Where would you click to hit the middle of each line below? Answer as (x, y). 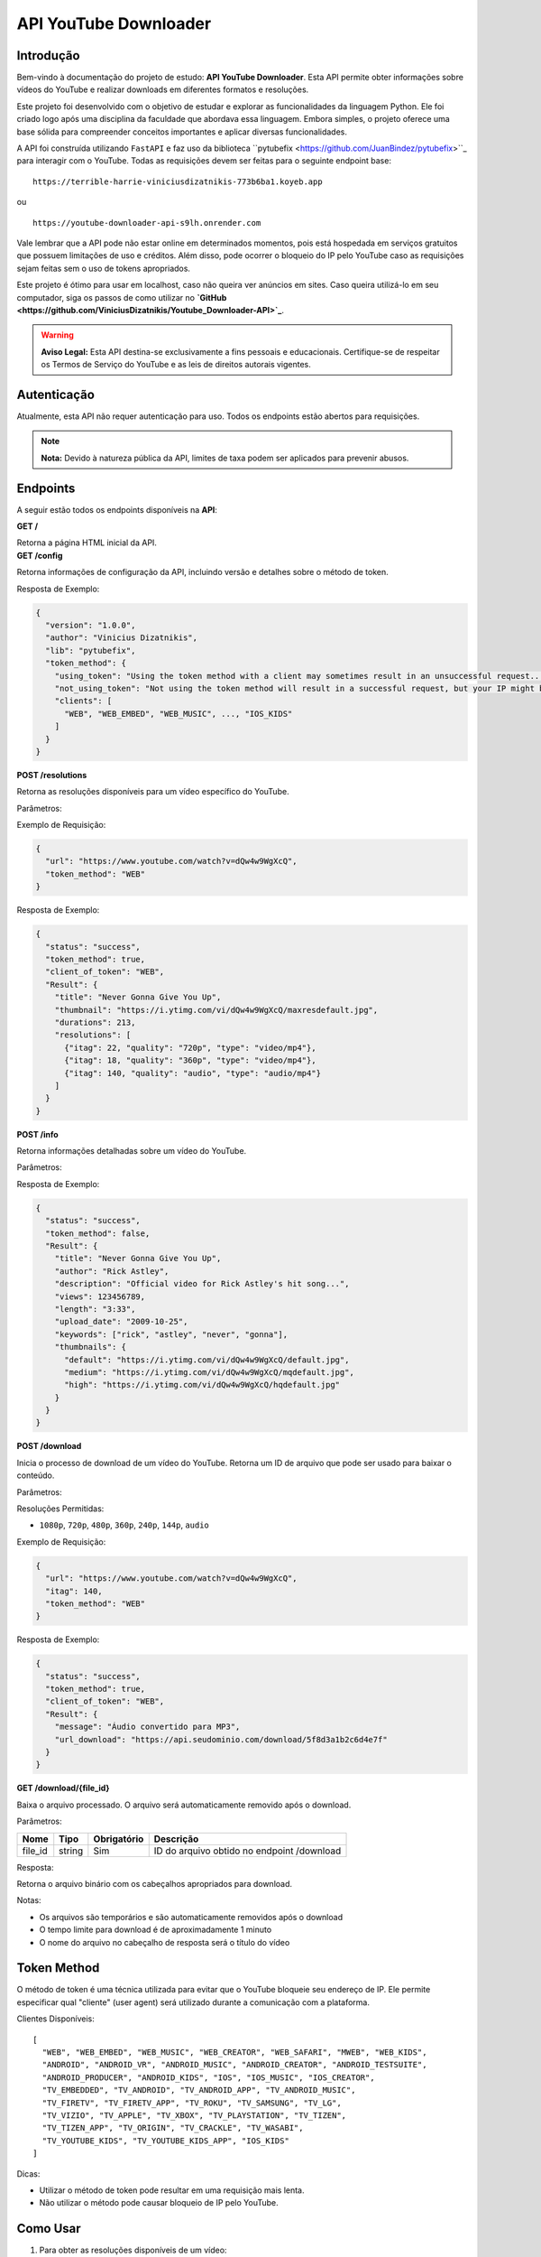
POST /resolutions (52, 775)
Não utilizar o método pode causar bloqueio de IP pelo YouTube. (159, 2203)
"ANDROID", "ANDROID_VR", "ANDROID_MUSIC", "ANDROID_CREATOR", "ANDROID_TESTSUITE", (234, 2065)
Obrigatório (119, 1839)
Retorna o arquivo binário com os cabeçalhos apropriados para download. (155, 1883)
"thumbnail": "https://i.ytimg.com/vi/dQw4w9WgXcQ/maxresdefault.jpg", (216, 1010)
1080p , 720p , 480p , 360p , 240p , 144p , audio (124, 1525)
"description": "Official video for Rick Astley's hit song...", (202, 1284)
